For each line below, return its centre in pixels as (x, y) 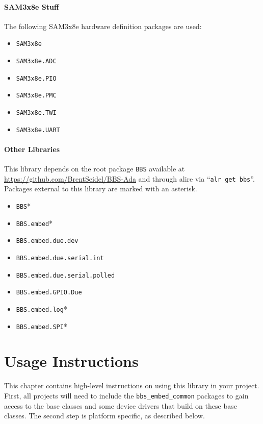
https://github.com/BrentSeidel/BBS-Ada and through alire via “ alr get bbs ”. (129, 178)
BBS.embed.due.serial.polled (65, 275)
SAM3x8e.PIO (36, 78)
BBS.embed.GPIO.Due (49, 293)
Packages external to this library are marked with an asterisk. (101, 189)
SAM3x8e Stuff (32, 6)
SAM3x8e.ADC (36, 61)
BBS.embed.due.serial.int (60, 258)
